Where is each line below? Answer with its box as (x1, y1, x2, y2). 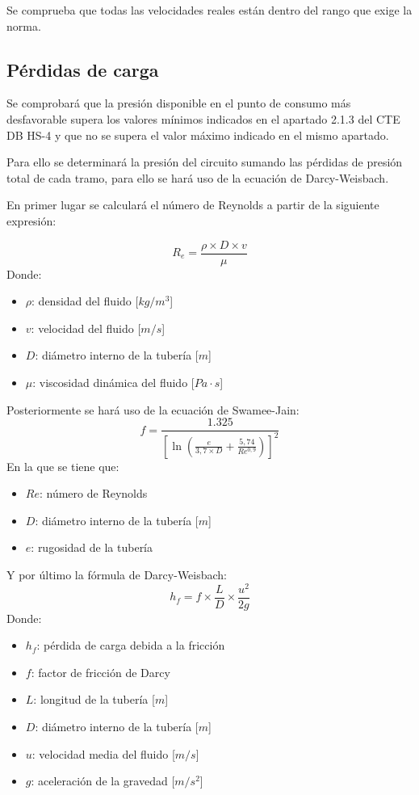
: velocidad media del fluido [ (31, 745, 175, 762)
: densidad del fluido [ (31, 292, 139, 309)
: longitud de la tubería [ (33, 691, 155, 708)
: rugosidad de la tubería (31, 539, 153, 556)
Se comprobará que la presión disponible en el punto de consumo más (6, 95, 351, 111)
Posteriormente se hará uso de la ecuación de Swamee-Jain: (6, 401, 300, 418)
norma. (6, 17, 41, 34)
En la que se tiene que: (6, 457, 119, 474)
